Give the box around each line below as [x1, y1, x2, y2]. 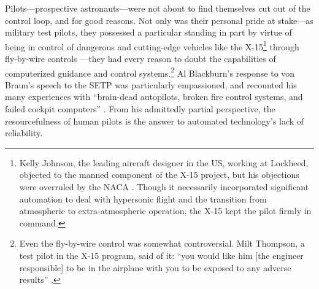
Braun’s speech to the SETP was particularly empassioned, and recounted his [5, 78, 297, 91]
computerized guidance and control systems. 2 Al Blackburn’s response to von [5, 64, 295, 79]
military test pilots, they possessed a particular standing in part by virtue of [5, 26, 292, 39]
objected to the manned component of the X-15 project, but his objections [19, 168, 299, 181]
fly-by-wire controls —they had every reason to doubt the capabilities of [5, 52, 276, 65]
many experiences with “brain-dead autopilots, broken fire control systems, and [5, 90, 303, 103]
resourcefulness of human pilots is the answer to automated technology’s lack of [5, 114, 304, 127]
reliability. [5, 126, 43, 139]
